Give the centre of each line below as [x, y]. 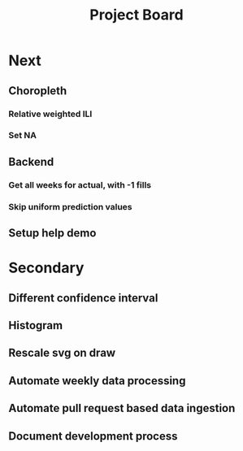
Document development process [93, 436]
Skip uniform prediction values [70, 206]
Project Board [137, 15]
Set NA [23, 136]
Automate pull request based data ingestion [122, 408]
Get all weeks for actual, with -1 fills [80, 184]
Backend [31, 161]
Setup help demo [52, 233]
